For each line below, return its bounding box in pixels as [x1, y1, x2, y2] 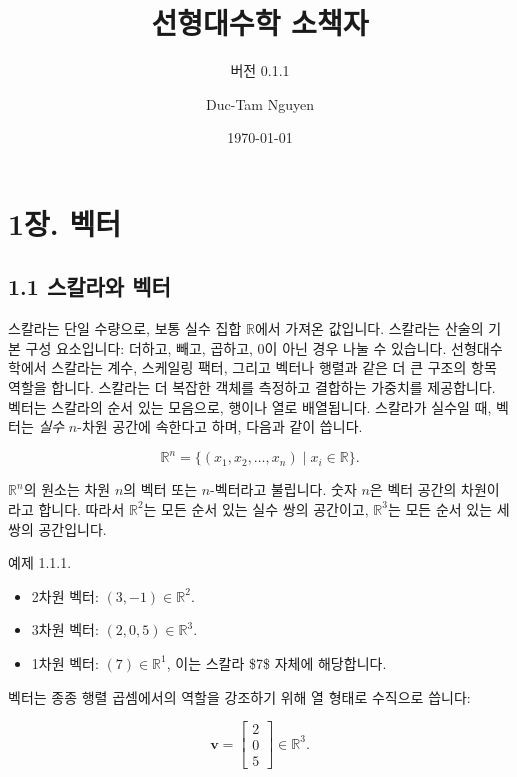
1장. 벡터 [8, 202, 122, 243]
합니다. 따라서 [38, 498, 125, 519]
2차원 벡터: [31, 585, 99, 606]
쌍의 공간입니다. [8, 518, 107, 539]
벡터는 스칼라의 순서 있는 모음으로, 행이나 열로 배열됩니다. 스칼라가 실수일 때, [8, 396, 492, 417]
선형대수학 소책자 [151, 2, 369, 43]
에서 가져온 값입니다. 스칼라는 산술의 [254, 318, 484, 339]
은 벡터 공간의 [369, 479, 457, 500]
